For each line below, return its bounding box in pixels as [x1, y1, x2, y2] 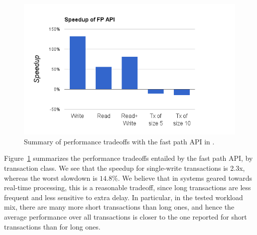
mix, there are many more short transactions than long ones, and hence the [4, 202, 235, 212]
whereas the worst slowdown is [4, 172, 98, 183]
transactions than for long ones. [4, 221, 101, 232]
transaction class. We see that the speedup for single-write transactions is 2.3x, [4, 162, 245, 173]
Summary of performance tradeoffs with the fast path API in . [24, 136, 215, 146]
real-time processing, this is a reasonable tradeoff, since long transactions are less [4, 182, 251, 193]
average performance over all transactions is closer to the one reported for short [4, 211, 247, 222]
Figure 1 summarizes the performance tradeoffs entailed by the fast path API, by [4, 153, 253, 163]
